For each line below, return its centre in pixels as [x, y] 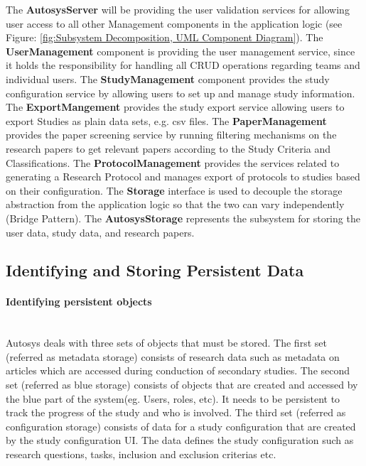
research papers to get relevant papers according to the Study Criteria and [168, 148]
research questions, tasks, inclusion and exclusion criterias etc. [141, 454]
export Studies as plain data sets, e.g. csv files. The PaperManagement [166, 120]
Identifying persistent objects [79, 302]
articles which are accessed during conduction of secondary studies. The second [178, 370]
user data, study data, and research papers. [100, 232]
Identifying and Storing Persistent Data [155, 270]
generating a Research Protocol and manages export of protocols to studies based [183, 177]
